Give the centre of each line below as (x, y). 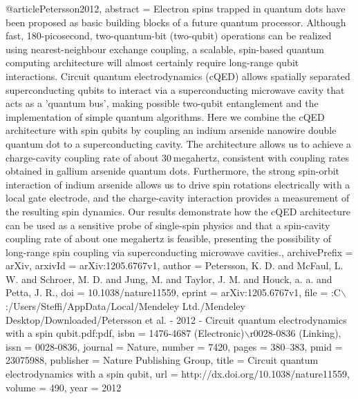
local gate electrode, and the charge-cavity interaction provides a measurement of (178, 198)
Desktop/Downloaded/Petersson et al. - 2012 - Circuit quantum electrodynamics (176, 319)
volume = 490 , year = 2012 (64, 387)
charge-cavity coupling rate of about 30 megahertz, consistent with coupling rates (178, 157)
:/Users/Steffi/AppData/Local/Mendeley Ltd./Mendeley (125, 306)
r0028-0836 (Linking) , (295, 333)
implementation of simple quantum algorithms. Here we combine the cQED (165, 116)
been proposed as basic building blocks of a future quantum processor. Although (176, 22)
